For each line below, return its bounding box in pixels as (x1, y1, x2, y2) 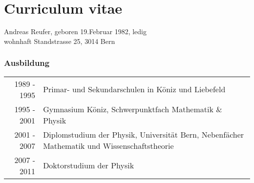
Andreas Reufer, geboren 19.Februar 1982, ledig (4, 26, 147, 37)
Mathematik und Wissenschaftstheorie (43, 140, 174, 151)
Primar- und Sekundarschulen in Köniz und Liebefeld (43, 83, 226, 95)
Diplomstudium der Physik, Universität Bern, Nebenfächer (43, 128, 244, 140)
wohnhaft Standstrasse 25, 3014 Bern (4, 36, 115, 46)
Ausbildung (4, 57, 50, 69)
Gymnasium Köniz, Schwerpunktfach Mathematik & (43, 103, 222, 115)
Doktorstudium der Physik (43, 160, 134, 171)
